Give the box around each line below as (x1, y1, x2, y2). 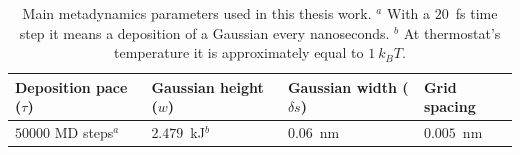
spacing (423, 96, 476, 117)
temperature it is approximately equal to (114, 42, 364, 63)
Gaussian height (151, 76, 264, 97)
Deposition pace (15, 76, 128, 97)
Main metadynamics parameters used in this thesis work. (22, 3, 372, 23)
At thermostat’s (403, 22, 501, 43)
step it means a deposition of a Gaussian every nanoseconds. (19, 22, 390, 43)
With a (386, 3, 431, 23)
